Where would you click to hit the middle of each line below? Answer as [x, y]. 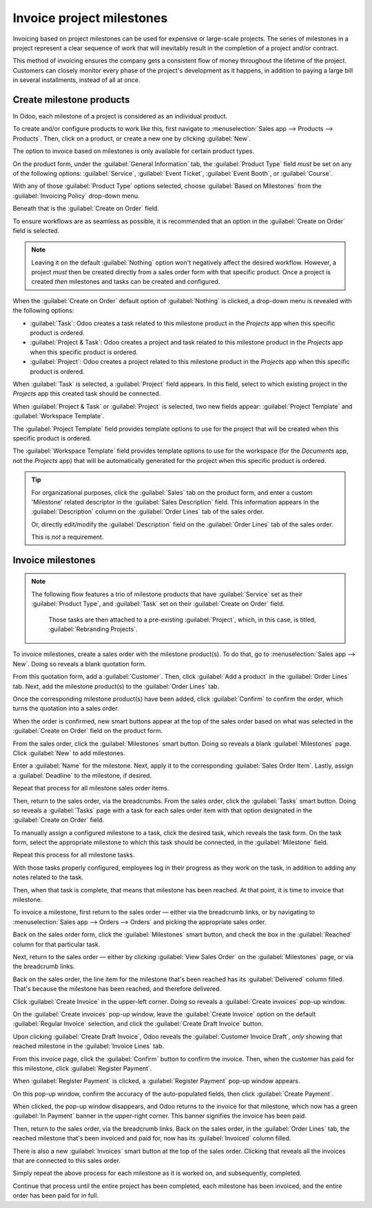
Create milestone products [71, 100]
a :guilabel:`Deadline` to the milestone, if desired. [82, 775]
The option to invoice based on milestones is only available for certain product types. [134, 151]
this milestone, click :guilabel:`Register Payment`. [82, 1068]
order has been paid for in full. [56, 1196]
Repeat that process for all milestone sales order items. [91, 788]
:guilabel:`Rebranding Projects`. [93, 629]
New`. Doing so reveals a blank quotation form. [80, 664]
